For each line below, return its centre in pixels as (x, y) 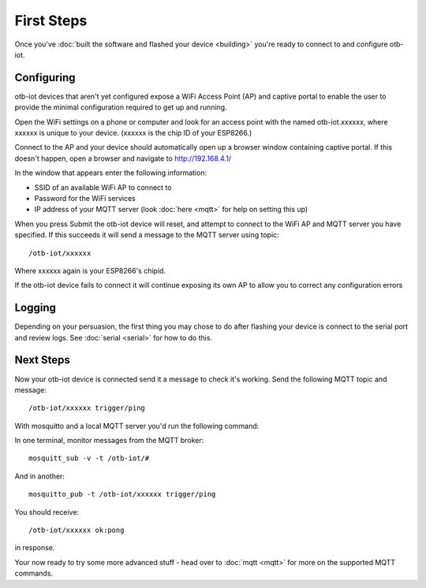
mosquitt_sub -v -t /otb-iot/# (89, 458)
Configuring (45, 78)
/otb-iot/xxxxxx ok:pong (77, 530)
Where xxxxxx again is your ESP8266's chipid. (90, 270)
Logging (35, 308)
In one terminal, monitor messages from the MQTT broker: (109, 441)
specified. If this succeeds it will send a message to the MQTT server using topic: (147, 235)
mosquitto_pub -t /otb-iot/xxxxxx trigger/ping (122, 494)
